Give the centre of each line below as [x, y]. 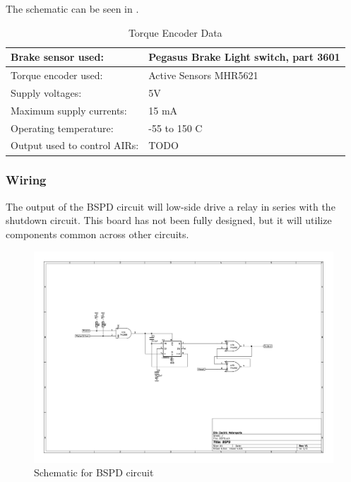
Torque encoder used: [57, 75]
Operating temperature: [62, 128]
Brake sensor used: [57, 57]
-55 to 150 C [175, 128]
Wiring [26, 180]
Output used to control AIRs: [75, 145]
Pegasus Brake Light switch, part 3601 [244, 57]
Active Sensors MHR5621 [203, 75]
